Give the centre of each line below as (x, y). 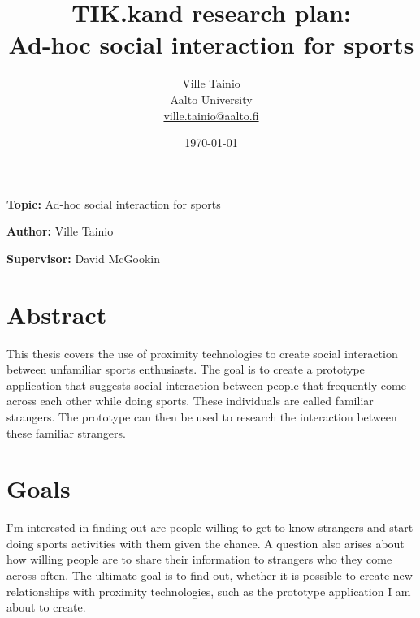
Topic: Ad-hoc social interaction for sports (114, 203)
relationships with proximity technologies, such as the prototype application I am (209, 591)
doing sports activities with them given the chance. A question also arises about (206, 543)
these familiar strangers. (66, 432)
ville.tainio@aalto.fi (211, 115)
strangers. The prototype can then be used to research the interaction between (202, 416)
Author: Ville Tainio (60, 231)
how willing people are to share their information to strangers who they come (199, 559)
